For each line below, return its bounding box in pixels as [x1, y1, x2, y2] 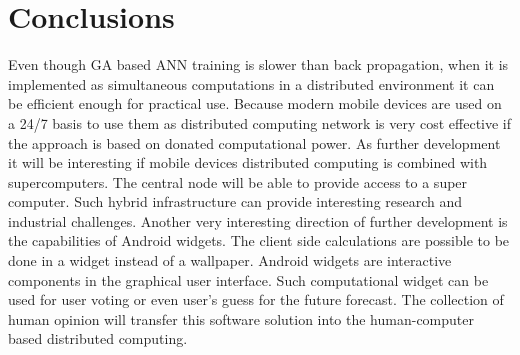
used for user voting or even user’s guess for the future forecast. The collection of [8, 289, 504, 310]
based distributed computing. [8, 328, 188, 349]
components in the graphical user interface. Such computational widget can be [8, 269, 489, 290]
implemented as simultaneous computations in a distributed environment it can [8, 73, 495, 94]
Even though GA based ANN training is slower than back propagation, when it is [8, 54, 509, 75]
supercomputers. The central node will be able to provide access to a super [8, 171, 468, 192]
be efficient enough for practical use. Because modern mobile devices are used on [8, 93, 502, 114]
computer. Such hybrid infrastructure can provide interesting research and [8, 191, 463, 212]
